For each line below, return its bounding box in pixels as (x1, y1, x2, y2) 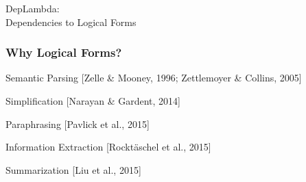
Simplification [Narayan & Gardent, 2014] (5, 94, 180, 107)
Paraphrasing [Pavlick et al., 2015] (5, 116, 150, 131)
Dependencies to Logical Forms (5, 14, 137, 29)
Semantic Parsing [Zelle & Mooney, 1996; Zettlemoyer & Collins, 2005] (5, 70, 302, 85)
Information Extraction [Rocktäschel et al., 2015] (5, 140, 211, 154)
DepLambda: (5, 1, 60, 15)
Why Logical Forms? (5, 44, 122, 61)
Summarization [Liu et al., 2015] (5, 162, 141, 177)
